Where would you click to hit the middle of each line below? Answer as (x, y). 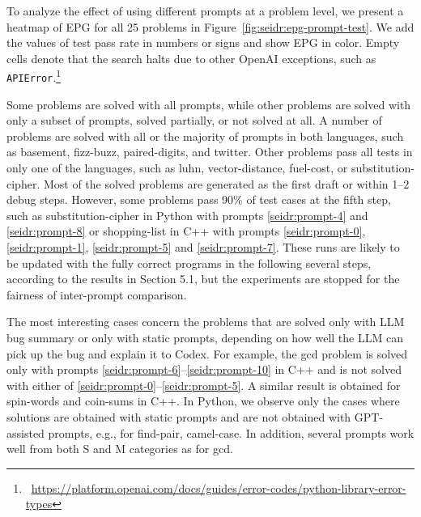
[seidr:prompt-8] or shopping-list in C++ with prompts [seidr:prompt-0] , (186, 231)
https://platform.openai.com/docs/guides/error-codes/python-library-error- (219, 487)
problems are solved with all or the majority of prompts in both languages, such (205, 136)
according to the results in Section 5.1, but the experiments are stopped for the (203, 279)
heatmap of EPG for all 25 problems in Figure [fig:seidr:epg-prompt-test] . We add (210, 26)
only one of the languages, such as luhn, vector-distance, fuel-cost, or (177, 168)
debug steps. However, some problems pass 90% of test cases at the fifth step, (199, 199)
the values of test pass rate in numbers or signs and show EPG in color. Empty (203, 42)
